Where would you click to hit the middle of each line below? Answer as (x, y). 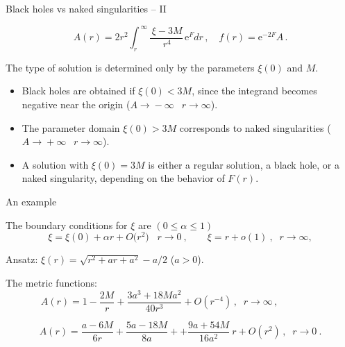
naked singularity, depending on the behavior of (123, 178)
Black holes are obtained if (78, 91)
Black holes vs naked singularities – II (86, 8)
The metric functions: (51, 282)
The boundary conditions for (67, 225)
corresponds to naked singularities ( (255, 127)
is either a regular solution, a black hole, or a (244, 164)
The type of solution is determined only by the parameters (130, 67)
